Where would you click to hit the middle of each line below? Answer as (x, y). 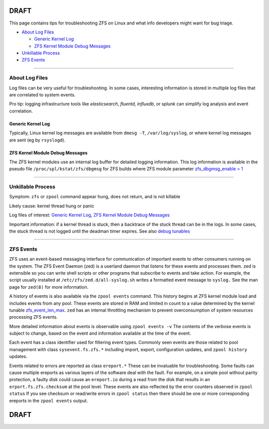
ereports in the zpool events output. (49, 401)
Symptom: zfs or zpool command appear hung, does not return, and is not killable (95, 197)
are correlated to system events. (42, 95)
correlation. (21, 111)
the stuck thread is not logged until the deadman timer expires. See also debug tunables (100, 231)
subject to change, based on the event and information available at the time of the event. (100, 333)
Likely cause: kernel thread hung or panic (52, 206)
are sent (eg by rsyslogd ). (37, 140)
